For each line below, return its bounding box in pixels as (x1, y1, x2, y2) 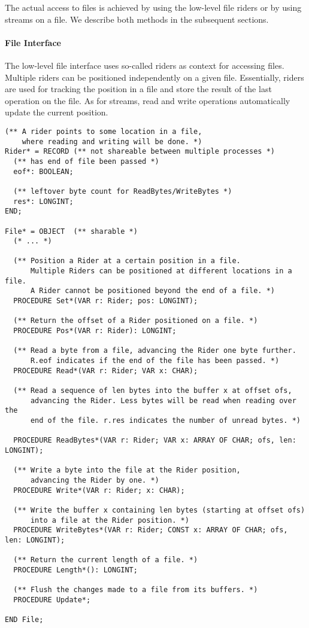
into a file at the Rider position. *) (30, 516, 189, 525)
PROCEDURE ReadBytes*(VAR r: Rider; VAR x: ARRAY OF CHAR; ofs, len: (13, 436, 296, 445)
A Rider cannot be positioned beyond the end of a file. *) (30, 286, 275, 295)
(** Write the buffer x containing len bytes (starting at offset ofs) (13, 505, 305, 514)
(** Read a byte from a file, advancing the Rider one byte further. (13, 346, 296, 355)
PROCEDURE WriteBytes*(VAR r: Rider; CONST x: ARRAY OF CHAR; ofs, (13, 526, 288, 535)
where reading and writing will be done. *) (22, 137, 202, 146)
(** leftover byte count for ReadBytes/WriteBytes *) (13, 187, 232, 196)
